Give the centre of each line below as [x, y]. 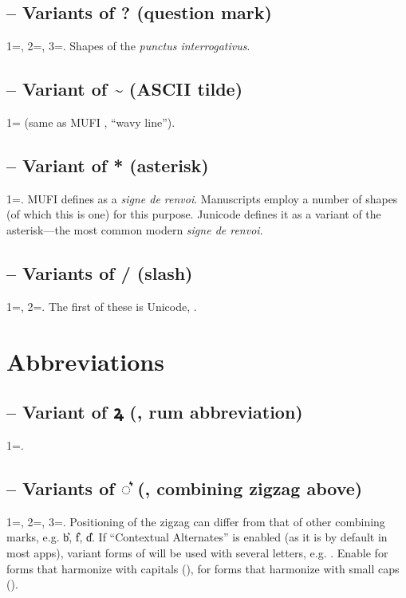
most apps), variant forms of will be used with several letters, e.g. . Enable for [197, 552]
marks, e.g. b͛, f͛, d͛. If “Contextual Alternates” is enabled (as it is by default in [197, 537]
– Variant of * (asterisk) [108, 165]
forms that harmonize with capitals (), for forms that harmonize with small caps [203, 568]
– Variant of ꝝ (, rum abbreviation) [155, 412]
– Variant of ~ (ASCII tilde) [125, 89]
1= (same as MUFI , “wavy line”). [91, 122]
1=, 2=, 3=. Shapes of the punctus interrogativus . [128, 46]
